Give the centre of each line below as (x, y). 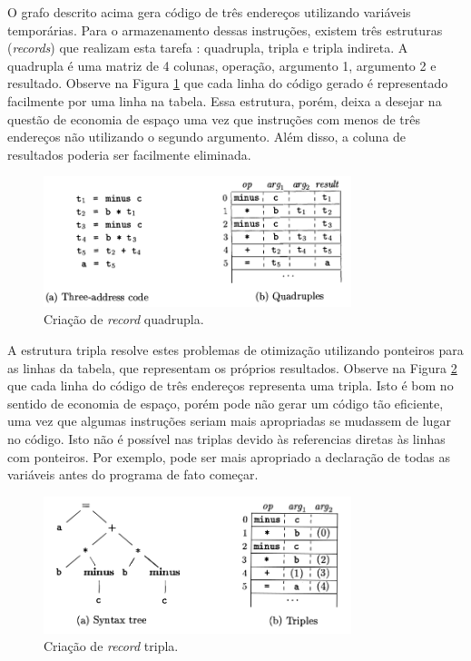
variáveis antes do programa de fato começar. (133, 474)
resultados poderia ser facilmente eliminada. (129, 154)
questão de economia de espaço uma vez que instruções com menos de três (214, 118)
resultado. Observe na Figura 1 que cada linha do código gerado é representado (228, 83)
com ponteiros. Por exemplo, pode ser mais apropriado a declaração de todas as (229, 456)
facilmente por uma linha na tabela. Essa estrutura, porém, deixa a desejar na (225, 100)
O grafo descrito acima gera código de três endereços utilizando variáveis (209, 12)
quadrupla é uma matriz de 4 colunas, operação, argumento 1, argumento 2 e (222, 65)
